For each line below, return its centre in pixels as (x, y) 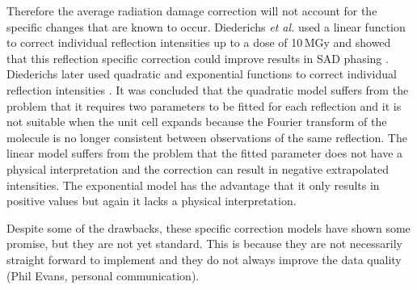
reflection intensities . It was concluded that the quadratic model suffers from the (208, 89)
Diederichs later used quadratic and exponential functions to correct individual (202, 74)
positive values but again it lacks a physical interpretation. (152, 201)
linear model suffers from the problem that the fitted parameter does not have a (205, 153)
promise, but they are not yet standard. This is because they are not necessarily (204, 244)
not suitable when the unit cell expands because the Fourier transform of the (197, 122)
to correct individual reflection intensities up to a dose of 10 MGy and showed (199, 42)
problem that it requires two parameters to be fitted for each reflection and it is (204, 105)
